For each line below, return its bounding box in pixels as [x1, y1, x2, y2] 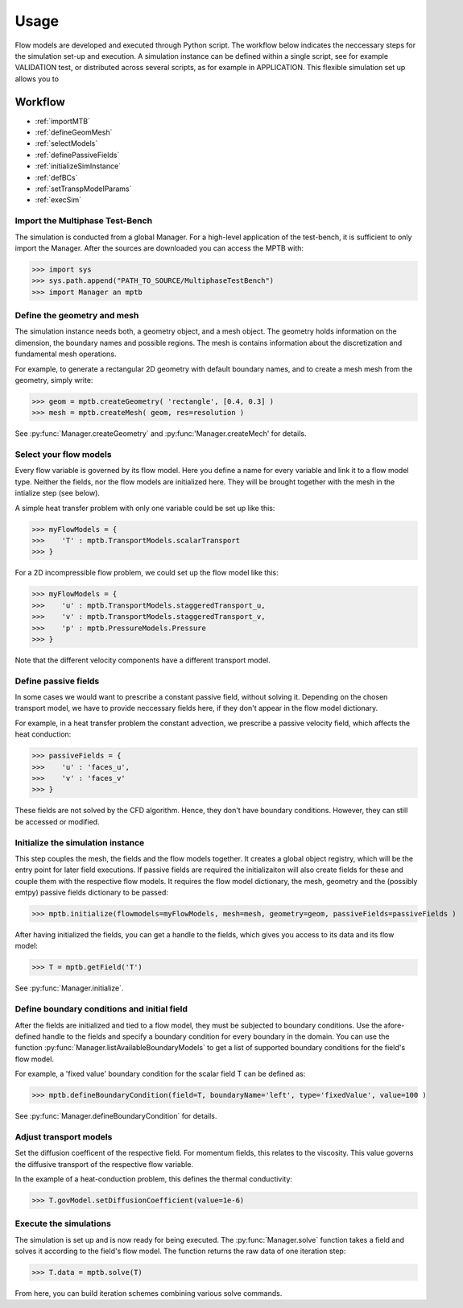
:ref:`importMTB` [35, 116, 91, 126]
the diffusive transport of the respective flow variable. [14, 1159, 193, 1169]
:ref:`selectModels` [35, 139, 98, 148]
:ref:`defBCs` [35, 172, 78, 182]
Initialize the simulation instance [14, 837, 145, 848]
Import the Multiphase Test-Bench [14, 215, 153, 226]
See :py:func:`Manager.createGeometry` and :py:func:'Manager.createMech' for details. [14, 429, 307, 438]
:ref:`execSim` [35, 195, 82, 205]
